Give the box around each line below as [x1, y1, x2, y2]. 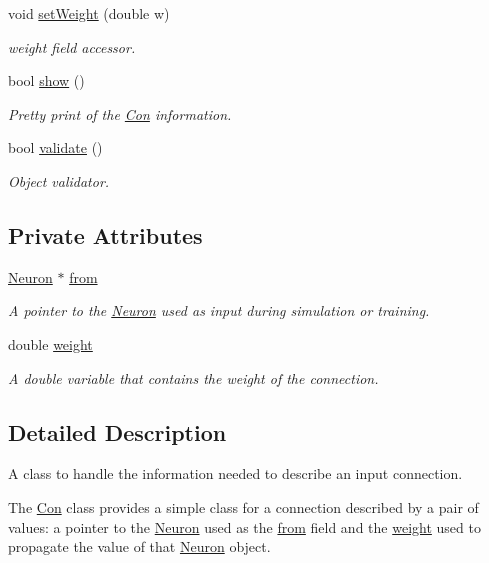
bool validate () [8, 137, 103, 158]
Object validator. [8, 170, 110, 191]
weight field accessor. [8, 36, 136, 57]
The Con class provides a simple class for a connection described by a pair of [8, 496, 479, 517]
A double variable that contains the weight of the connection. [8, 367, 379, 388]
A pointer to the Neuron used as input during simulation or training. [8, 300, 430, 321]
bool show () [8, 70, 85, 91]
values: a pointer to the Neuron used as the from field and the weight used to [8, 516, 481, 537]
